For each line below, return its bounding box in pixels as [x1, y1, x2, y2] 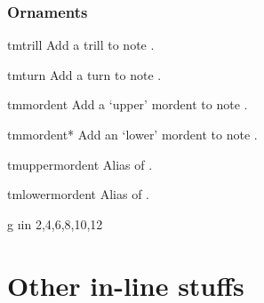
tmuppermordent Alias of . [7, 155, 153, 173]
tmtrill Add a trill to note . [7, 36, 155, 54]
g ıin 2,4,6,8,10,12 [7, 214, 103, 233]
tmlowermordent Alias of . [7, 185, 149, 203]
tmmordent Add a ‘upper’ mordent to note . [7, 95, 248, 114]
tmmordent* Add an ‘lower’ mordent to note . [7, 125, 258, 143]
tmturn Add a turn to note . [7, 65, 162, 84]
